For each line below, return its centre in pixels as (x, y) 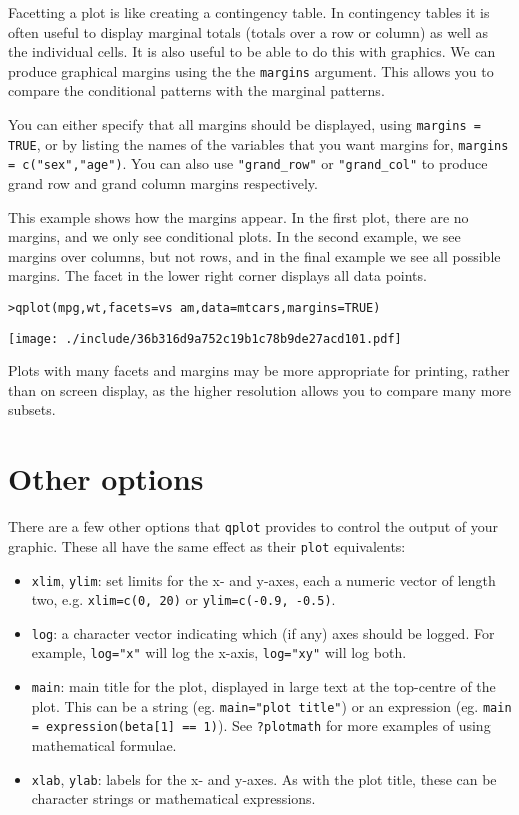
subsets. (32, 409)
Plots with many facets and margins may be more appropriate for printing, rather (259, 370)
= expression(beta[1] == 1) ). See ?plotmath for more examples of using (261, 725)
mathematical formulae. (104, 745)
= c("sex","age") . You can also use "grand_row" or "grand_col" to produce (248, 163)
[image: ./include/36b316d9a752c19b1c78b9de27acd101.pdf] (205, 338)
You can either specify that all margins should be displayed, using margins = (244, 124)
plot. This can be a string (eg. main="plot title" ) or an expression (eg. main (271, 705)
